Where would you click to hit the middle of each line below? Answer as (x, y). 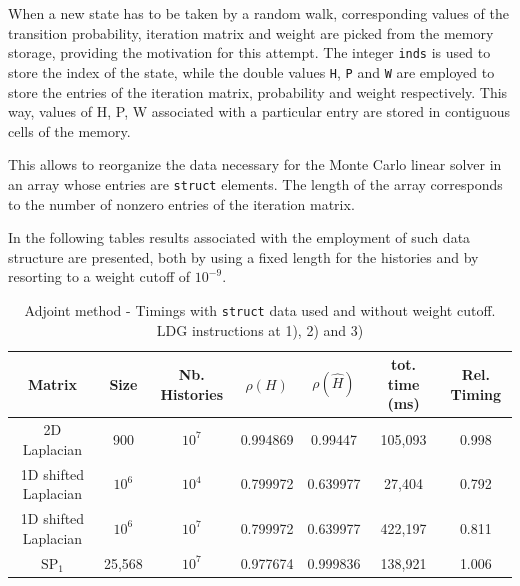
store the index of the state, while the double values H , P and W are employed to (251, 71)
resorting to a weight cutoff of (99, 276)
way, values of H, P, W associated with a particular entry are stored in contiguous (259, 111)
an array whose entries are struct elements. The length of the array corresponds (255, 183)
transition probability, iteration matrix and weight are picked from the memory (251, 32)
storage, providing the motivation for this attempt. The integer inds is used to (249, 52)
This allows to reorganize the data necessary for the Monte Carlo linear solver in (255, 164)
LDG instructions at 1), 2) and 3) (260, 329)
